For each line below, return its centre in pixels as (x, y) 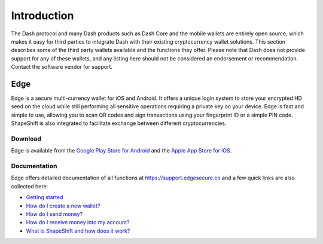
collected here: (30, 186)
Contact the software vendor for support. (62, 67)
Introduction (42, 16)
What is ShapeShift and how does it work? (78, 231)
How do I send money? (54, 214)
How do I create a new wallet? (63, 206)
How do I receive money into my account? (78, 222)
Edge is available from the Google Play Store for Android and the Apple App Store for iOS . (121, 151)
